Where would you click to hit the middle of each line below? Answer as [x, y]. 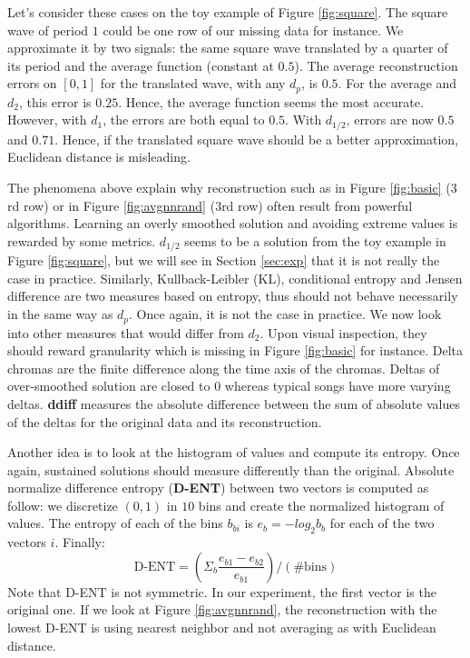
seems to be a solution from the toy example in [315, 240]
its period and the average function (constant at [141, 65]
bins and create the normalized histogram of [321, 505]
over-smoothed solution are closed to [109, 386]
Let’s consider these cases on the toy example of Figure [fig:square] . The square [228, 12]
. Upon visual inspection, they [343, 332]
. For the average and [397, 83]
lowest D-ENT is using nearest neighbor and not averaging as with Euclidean [222, 628]
